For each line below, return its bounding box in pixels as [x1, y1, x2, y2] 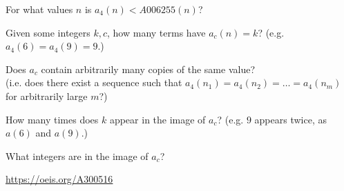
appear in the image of [109, 112, 206, 126]
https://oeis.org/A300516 [6, 172, 113, 186]
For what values [6, 2, 73, 16]
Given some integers [6, 25, 90, 39]
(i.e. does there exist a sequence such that [6, 75, 182, 90]
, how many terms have [107, 25, 206, 39]
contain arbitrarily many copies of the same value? [41, 61, 256, 76]
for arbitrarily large [6, 88, 88, 103]
